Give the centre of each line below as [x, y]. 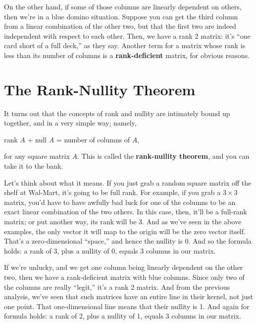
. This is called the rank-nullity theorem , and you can [163, 156]
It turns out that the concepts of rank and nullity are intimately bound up [117, 113]
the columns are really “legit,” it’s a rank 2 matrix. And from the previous [117, 287]
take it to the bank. [34, 166]
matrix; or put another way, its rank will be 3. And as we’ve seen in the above [123, 222]
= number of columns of [93, 139]
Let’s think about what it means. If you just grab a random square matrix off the [128, 182]
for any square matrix [37, 156]
